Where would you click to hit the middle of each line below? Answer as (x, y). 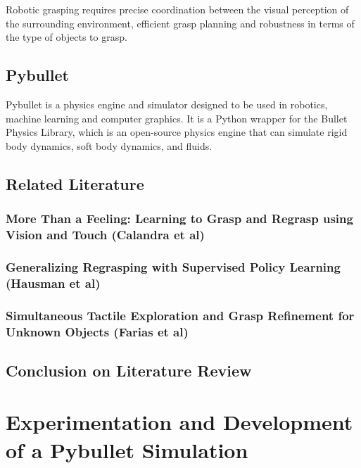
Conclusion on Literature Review (129, 370)
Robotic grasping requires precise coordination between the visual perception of (177, 9)
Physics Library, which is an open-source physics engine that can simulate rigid (177, 132)
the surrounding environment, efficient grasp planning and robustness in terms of (180, 23)
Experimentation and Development (179, 422)
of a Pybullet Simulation (127, 449)
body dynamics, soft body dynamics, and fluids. (109, 145)
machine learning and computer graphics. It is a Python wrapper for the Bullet (177, 118)
